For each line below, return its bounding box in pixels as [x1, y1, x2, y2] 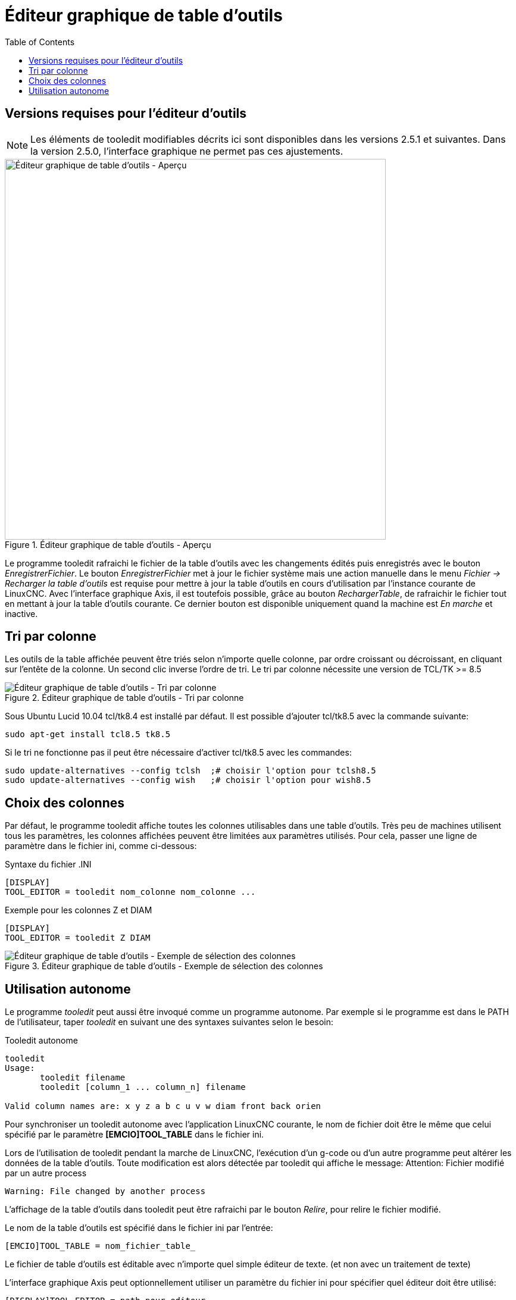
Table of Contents [5, 36, 75, 47]
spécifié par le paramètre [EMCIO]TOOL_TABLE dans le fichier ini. [5, 1129, 264, 1140]
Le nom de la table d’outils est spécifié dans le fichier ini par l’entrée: [5, 1223, 273, 1233]
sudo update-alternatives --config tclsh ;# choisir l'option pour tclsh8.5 [5, 766, 376, 776]
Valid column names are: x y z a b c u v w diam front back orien [5, 1101, 321, 1111]
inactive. [5, 608, 38, 619]
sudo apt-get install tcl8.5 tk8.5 [5, 729, 171, 740]
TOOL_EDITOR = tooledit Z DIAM [5, 933, 151, 943]
